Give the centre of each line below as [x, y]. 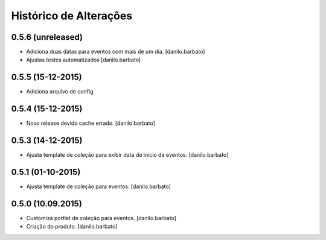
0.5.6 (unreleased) [47, 37]
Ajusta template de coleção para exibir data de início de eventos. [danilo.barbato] [127, 155]
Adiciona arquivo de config [60, 92]
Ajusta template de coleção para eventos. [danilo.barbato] [99, 186]
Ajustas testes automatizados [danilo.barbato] [84, 60]
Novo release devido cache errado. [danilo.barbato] [91, 123]
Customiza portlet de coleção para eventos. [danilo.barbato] [101, 218]
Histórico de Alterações [72, 16]
